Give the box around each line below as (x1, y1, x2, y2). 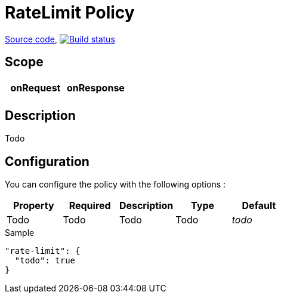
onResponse (66, 81, 125, 94)
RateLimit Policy (5, 2, 135, 23)
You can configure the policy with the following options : (5, 179, 226, 190)
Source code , (5, 33, 57, 44)
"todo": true (14, 256, 76, 266)
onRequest (10, 81, 61, 94)
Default (242, 199, 276, 212)
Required (69, 199, 111, 212)
